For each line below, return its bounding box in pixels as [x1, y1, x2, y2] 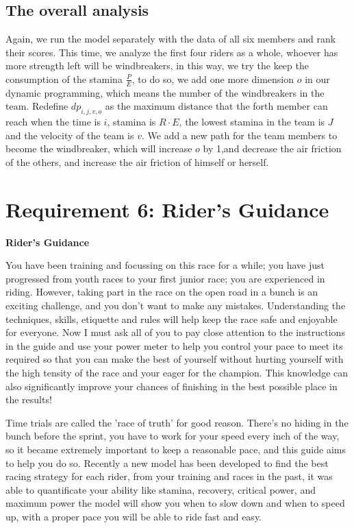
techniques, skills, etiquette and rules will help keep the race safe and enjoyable [5, 311, 338, 326]
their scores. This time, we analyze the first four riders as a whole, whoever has [5, 45, 338, 59]
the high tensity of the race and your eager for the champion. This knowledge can [5, 365, 349, 380]
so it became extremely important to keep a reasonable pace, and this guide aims [5, 442, 346, 457]
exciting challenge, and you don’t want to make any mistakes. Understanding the [5, 298, 346, 313]
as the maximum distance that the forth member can [105, 99, 328, 113]
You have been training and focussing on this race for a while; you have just [5, 258, 325, 272]
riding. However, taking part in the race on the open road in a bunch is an [5, 285, 318, 299]
